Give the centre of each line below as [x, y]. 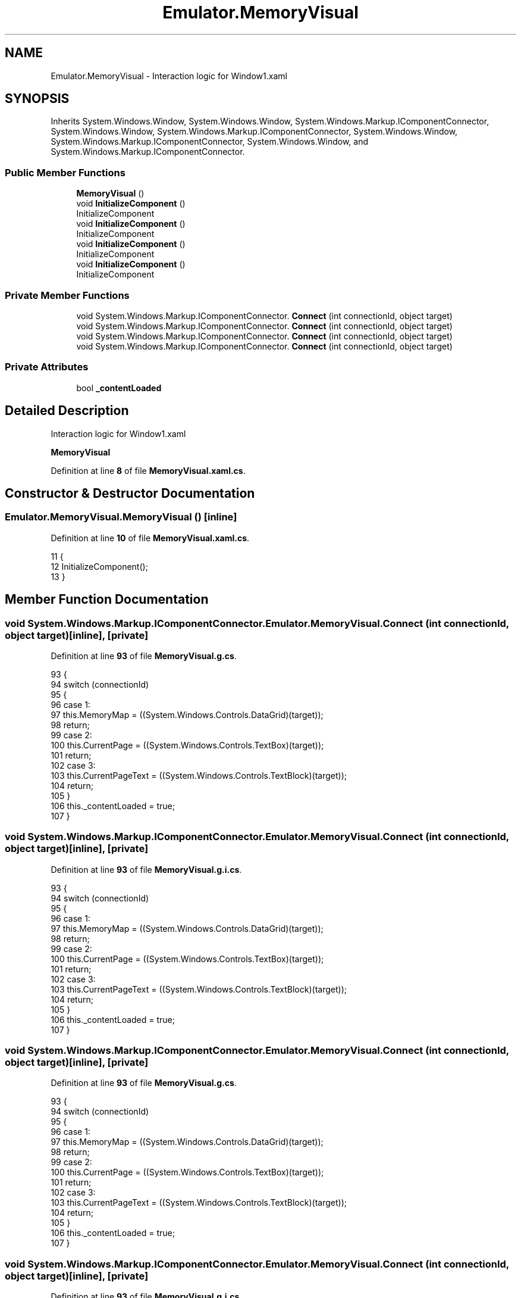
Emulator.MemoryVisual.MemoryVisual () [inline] [121, 517]
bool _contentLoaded [119, 388]
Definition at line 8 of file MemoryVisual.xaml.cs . [148, 470]
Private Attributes [47, 367]
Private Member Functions [67, 295]
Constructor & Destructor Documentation [130, 493]
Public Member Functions [65, 172]
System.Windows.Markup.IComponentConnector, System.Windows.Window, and [210, 142]
